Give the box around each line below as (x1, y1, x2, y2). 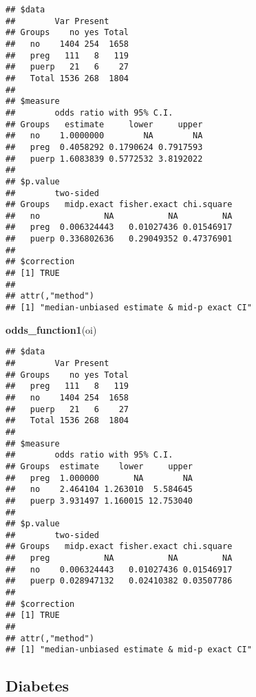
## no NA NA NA (6, 211, 233, 221)
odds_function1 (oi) (6, 322, 97, 336)
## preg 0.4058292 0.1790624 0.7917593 (6, 142, 203, 152)
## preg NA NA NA (6, 553, 233, 564)
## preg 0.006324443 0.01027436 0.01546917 (6, 222, 233, 233)
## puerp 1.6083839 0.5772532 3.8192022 (6, 153, 203, 164)
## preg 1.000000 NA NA (6, 473, 193, 483)
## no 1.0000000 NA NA (6, 131, 203, 141)
